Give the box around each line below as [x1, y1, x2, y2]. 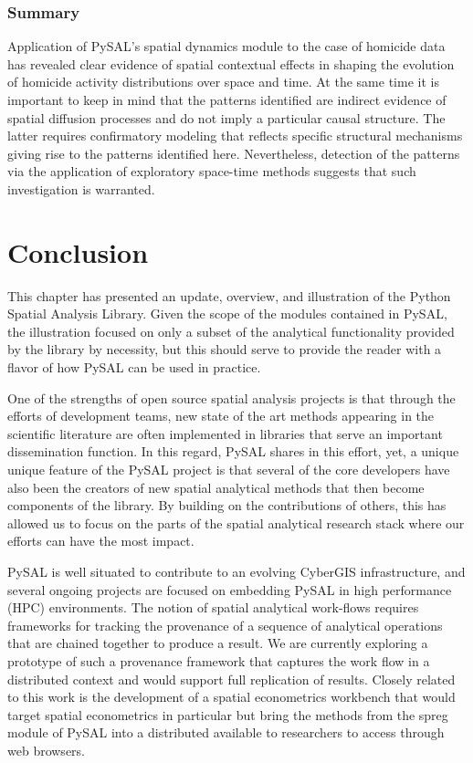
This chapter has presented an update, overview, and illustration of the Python [7, 286, 451, 305]
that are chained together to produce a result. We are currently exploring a [7, 633, 428, 653]
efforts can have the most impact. [7, 531, 194, 550]
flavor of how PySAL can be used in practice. [7, 358, 261, 377]
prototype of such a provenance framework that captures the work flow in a [7, 651, 430, 670]
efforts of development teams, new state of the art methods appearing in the [7, 406, 435, 425]
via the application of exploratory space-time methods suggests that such [7, 162, 416, 181]
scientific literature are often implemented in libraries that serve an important [7, 423, 443, 443]
